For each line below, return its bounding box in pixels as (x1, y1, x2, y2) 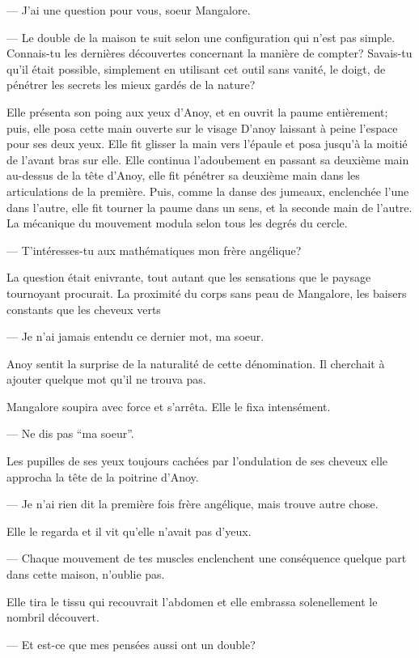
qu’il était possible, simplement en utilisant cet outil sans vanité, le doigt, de (6, 60, 386, 77)
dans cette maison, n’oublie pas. (6, 566, 165, 583)
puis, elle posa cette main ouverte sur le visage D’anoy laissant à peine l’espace (6, 119, 398, 136)
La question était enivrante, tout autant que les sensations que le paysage (6, 269, 371, 286)
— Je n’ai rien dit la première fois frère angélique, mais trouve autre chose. (6, 495, 379, 512)
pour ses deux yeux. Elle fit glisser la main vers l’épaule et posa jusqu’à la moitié (6, 135, 408, 152)
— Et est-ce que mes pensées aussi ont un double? (6, 635, 256, 652)
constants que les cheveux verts (6, 300, 161, 317)
